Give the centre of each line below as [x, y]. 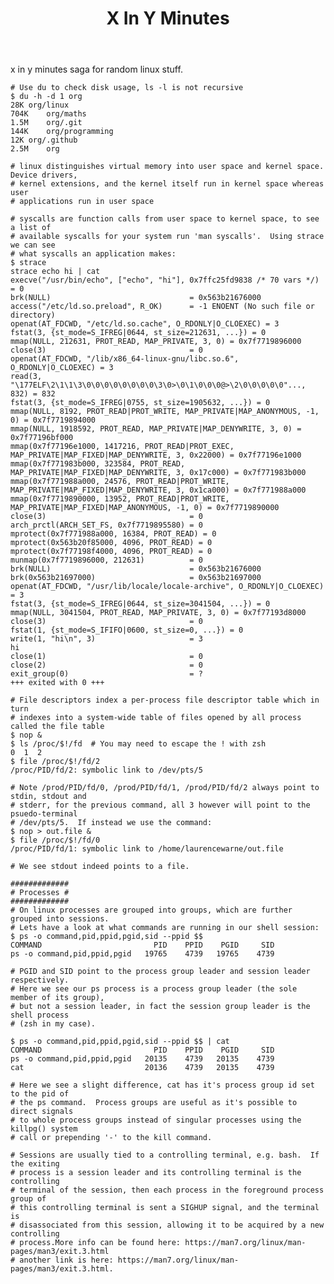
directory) [33, 315]
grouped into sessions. [60, 919]
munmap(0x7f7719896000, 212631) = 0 [106, 560]
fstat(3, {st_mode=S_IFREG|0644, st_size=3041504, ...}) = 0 [140, 604]
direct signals [42, 1112]
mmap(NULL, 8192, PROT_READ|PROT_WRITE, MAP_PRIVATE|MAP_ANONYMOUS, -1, [165, 412]
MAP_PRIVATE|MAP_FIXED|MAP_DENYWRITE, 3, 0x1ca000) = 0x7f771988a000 [158, 490]
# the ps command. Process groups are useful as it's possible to [154, 1103]
